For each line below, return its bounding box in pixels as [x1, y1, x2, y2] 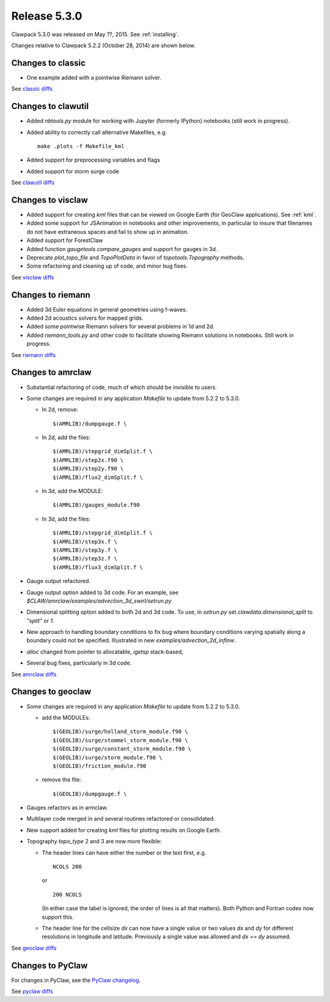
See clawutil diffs [11, 179, 55, 186]
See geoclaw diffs [11, 944, 57, 952]
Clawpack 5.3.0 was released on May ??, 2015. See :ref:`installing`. [11, 31, 180, 38]
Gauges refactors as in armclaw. [26, 804, 108, 812]
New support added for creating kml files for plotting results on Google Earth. [26, 826, 221, 834]
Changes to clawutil [11, 101, 89, 111]
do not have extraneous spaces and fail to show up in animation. [26, 228, 189, 235]
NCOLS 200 [53, 864, 82, 870]
